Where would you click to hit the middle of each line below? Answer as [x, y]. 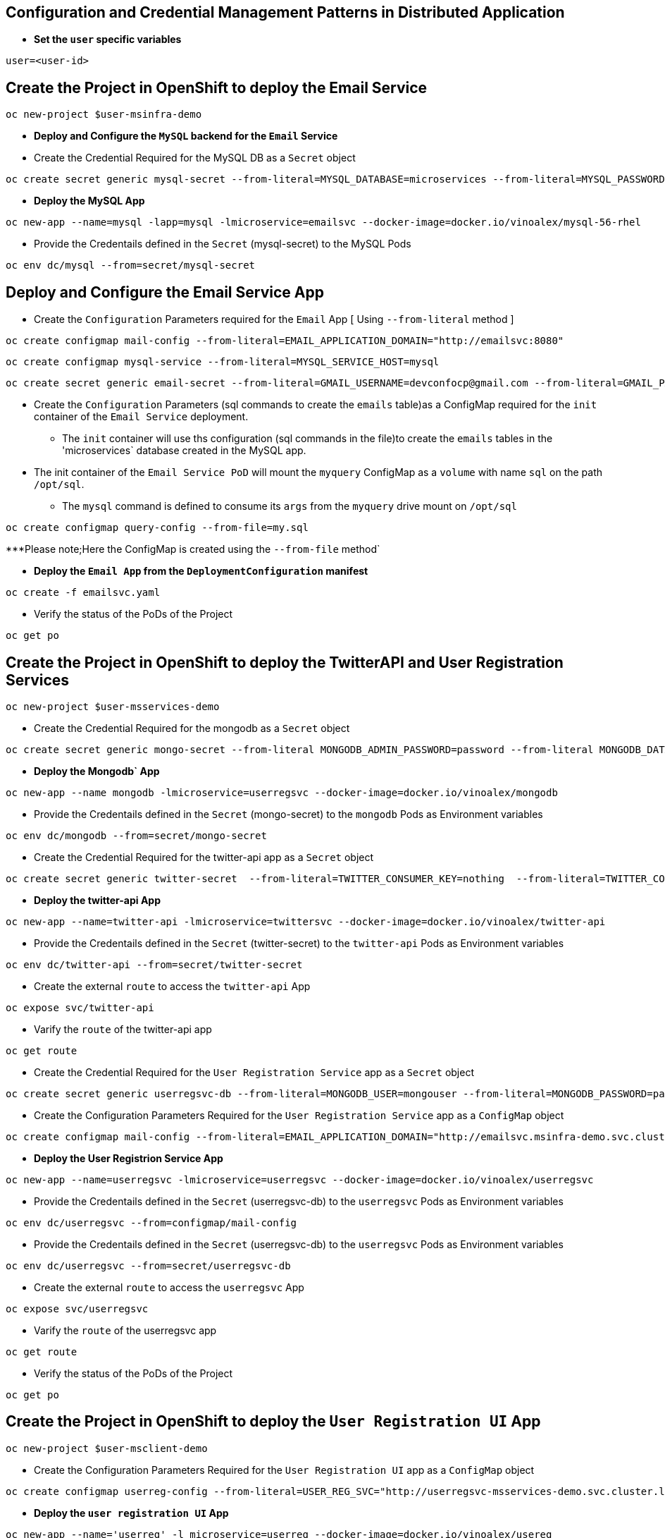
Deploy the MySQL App [89, 201]
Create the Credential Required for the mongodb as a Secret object [192, 728]
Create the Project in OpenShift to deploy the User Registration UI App [273, 1422]
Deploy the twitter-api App [97, 900]
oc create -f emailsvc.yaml [83, 593]
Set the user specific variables [108, 39]
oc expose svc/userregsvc [77, 1308]
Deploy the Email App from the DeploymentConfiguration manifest [201, 571]
